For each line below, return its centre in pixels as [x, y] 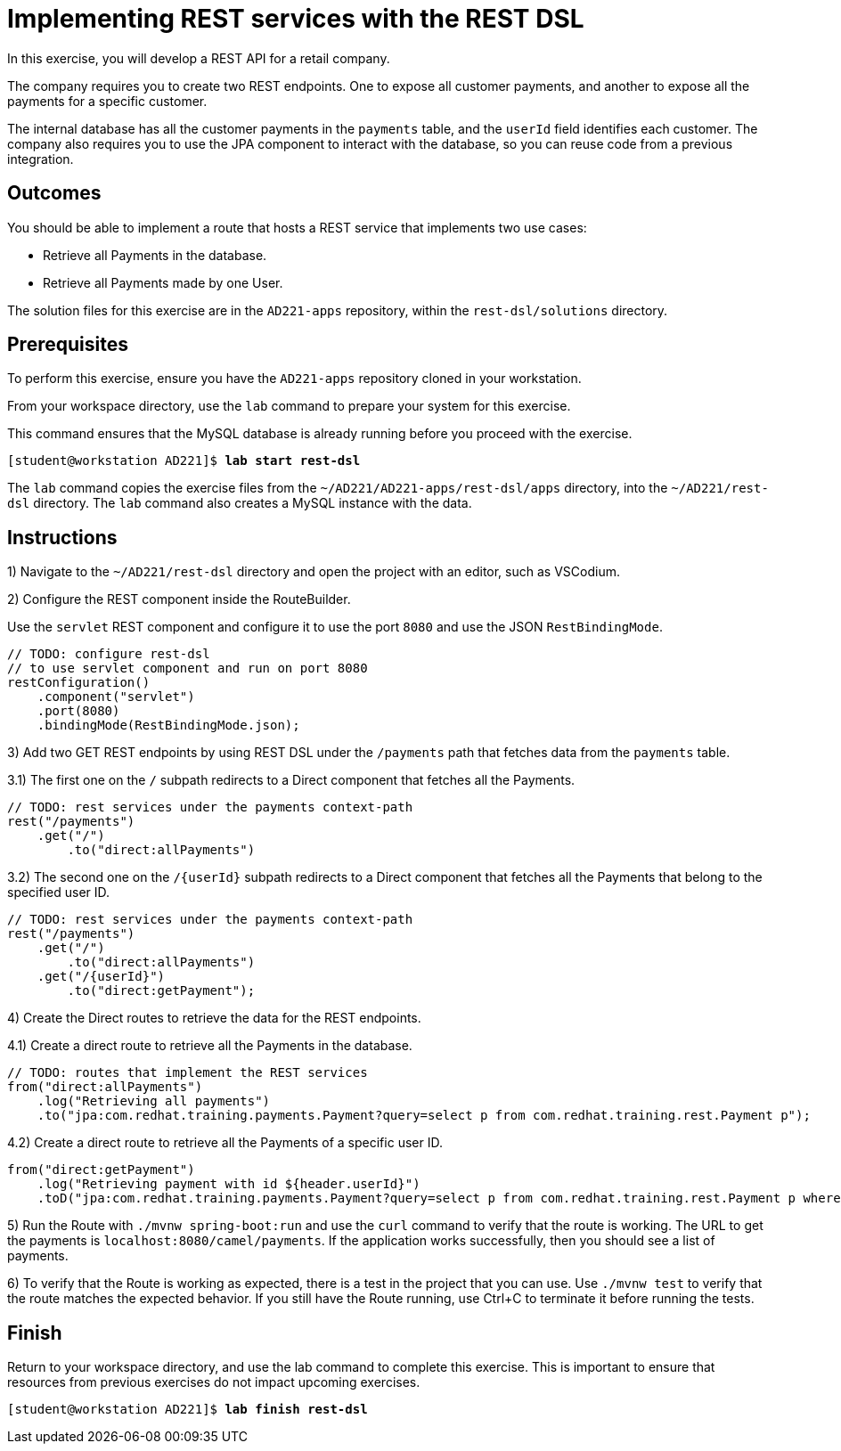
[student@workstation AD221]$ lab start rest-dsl [184, 461]
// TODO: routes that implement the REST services [188, 1073]
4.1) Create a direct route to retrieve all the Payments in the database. [210, 1046]
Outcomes [54, 193]
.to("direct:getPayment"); [161, 991]
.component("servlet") [116, 697]
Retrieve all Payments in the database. [155, 255]
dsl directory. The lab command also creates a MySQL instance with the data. [240, 503]
